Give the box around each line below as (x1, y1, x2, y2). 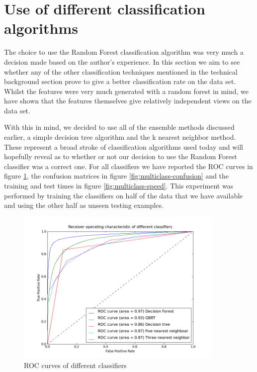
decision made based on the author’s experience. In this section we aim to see (4, 56, 240, 67)
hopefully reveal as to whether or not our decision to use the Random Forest (4, 151, 237, 162)
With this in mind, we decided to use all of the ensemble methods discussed (4, 122, 235, 132)
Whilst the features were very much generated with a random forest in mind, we (4, 86, 249, 96)
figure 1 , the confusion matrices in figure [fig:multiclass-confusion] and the (4, 171, 229, 181)
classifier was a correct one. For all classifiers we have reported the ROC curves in (4, 161, 253, 171)
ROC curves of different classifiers (24, 360, 127, 370)
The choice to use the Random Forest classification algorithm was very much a (4, 47, 244, 57)
